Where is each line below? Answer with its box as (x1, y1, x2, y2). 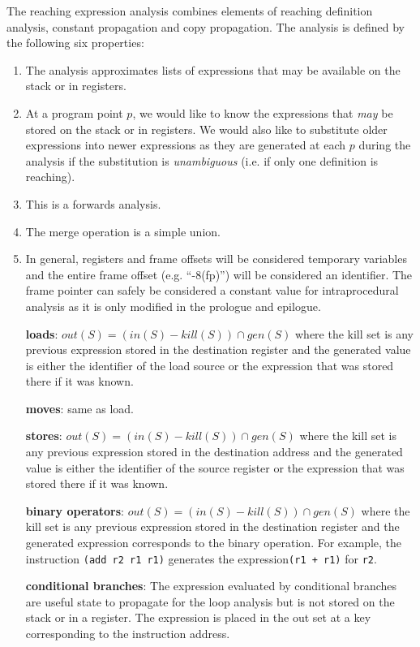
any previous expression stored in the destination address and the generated (25, 443, 403, 460)
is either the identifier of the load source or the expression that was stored (25, 356, 394, 373)
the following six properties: (6, 34, 144, 51)
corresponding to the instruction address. (25, 625, 230, 642)
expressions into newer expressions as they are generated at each (25, 136, 346, 153)
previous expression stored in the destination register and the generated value (25, 341, 411, 358)
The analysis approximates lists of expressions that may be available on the (25, 61, 401, 78)
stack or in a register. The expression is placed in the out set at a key (25, 609, 371, 626)
